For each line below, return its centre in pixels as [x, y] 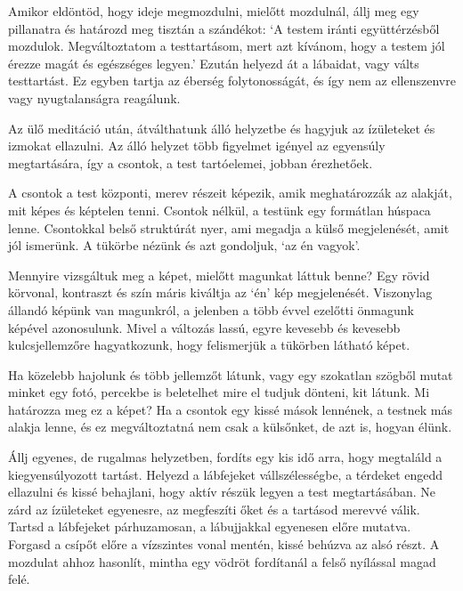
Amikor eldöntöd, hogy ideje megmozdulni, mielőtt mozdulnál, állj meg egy [214, 11]
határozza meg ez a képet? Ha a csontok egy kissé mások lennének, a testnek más [230, 409]
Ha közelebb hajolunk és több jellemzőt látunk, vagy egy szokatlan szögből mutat [231, 374]
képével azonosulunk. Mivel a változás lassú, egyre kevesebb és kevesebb [204, 327]
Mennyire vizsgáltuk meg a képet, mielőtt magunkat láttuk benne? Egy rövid [219, 275]
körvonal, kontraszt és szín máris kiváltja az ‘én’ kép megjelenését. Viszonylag [220, 292]
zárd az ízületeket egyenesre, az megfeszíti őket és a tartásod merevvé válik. [214, 509]
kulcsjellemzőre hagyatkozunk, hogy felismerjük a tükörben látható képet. [209, 345]
